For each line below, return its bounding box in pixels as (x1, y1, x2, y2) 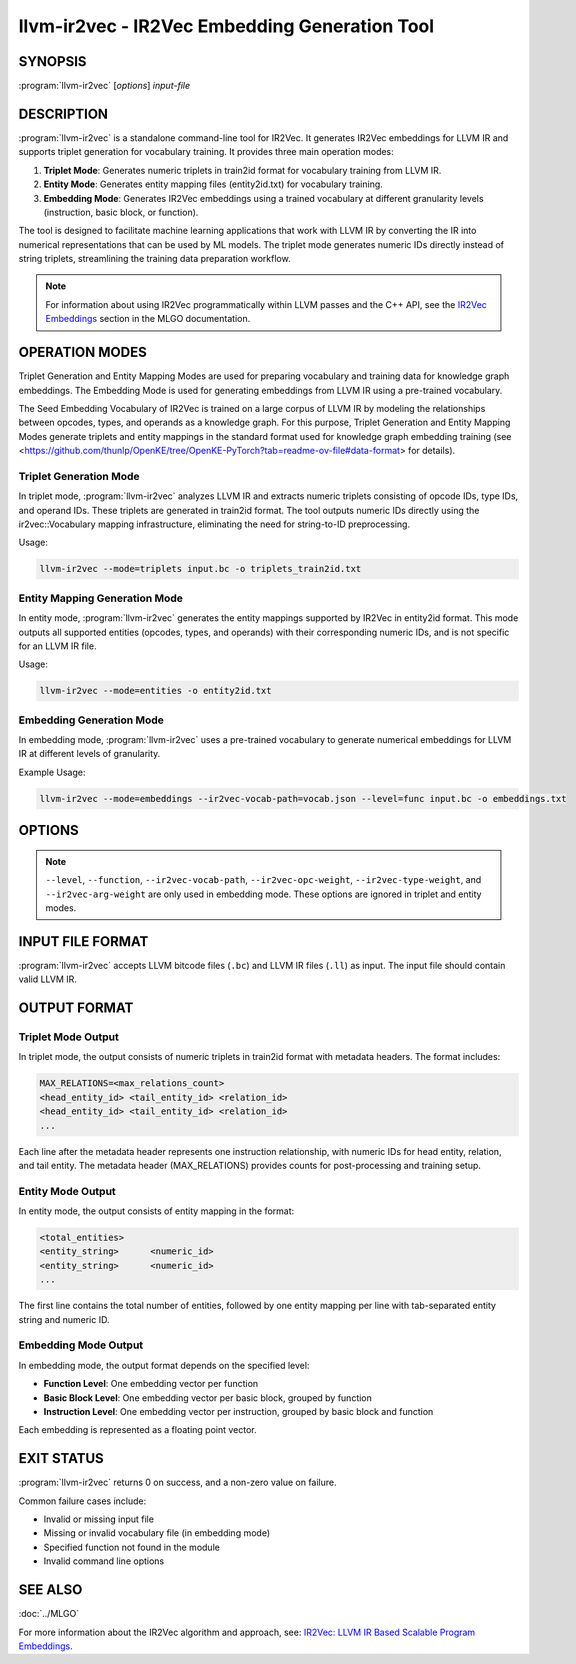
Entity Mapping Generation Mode (18, 591, 184, 605)
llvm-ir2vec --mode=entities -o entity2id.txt (39, 685, 272, 697)
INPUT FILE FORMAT (18, 933, 149, 950)
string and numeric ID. (18, 1313, 110, 1325)
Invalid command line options (43, 1555, 165, 1567)
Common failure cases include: (18, 1495, 147, 1507)
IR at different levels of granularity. (18, 748, 161, 760)
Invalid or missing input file (43, 1513, 155, 1525)
